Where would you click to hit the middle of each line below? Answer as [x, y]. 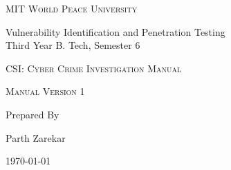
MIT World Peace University [72, 8]
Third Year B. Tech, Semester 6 [73, 45]
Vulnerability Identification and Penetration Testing [115, 31]
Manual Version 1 [45, 91]
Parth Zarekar [36, 137]
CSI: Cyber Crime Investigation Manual [94, 68]
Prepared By [33, 114]
